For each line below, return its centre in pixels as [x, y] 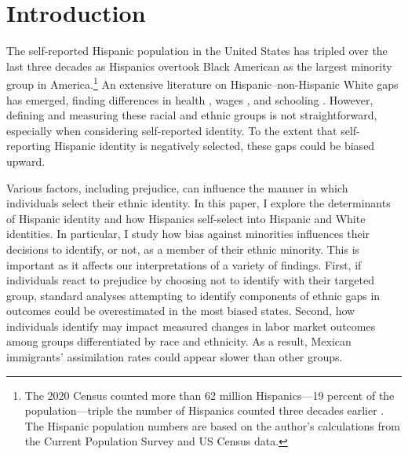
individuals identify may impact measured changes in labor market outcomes [191, 326]
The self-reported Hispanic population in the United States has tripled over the [197, 51]
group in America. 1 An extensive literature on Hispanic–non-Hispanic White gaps [202, 83]
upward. [26, 161]
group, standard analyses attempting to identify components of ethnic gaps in [193, 295]
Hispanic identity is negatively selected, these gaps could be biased [215, 146]
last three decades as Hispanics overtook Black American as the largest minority [199, 66]
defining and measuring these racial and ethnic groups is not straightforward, [192, 115]
